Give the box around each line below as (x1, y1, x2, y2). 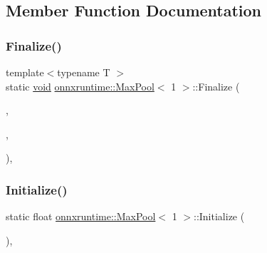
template (6, 65, 44, 79)
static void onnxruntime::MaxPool (6, 78, 155, 93)
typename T (57, 65, 110, 79)
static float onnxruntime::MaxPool (6, 209, 156, 224)
